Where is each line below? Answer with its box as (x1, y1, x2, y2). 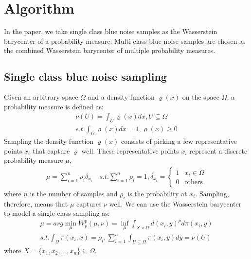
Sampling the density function (4, 136, 94, 146)
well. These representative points (81, 145, 179, 155)
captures (76, 198, 102, 208)
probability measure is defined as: (4, 101, 104, 111)
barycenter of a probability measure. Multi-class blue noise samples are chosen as (4, 35, 246, 46)
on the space (182, 92, 219, 102)
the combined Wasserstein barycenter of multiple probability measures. (4, 45, 215, 55)
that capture (32, 145, 70, 155)
